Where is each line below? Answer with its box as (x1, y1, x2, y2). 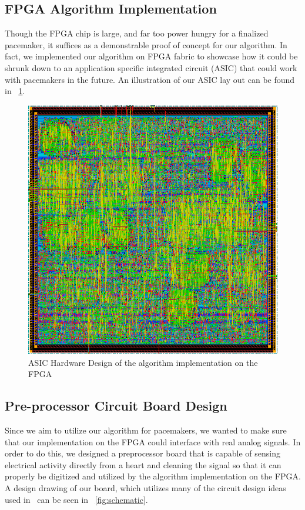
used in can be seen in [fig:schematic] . (5, 493, 148, 505)
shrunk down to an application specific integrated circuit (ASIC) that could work (5, 61, 297, 74)
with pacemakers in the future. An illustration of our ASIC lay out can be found (5, 73, 295, 85)
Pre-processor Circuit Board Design (5, 396, 227, 415)
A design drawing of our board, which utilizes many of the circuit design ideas (5, 482, 286, 494)
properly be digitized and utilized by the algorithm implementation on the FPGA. (5, 470, 301, 482)
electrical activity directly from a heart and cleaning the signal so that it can (5, 458, 281, 471)
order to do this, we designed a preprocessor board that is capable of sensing (5, 447, 280, 459)
